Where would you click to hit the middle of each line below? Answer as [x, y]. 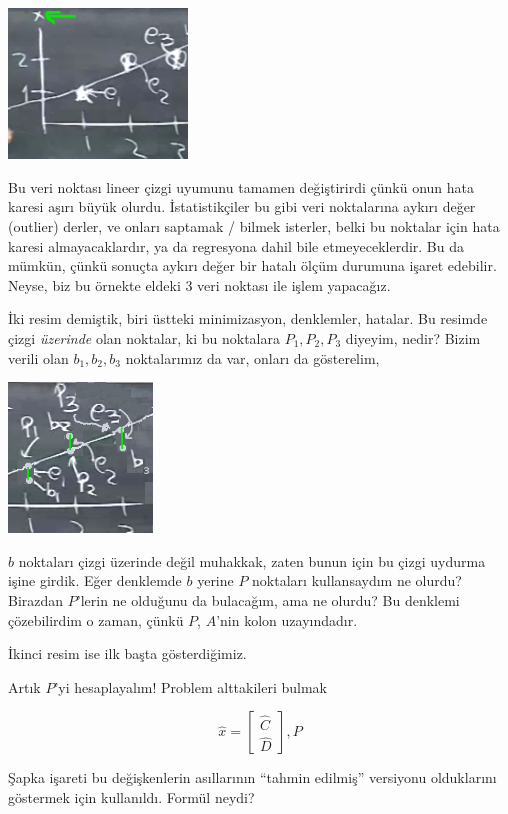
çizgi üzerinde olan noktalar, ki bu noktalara [144, 337]
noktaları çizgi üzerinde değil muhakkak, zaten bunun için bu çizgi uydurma [252, 560]
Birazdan [36, 600]
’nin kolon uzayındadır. [287, 619]
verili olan [38, 357]
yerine [215, 580]
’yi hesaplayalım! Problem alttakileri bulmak [190, 686]
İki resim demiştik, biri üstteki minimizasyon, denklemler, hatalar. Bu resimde [248, 318]
